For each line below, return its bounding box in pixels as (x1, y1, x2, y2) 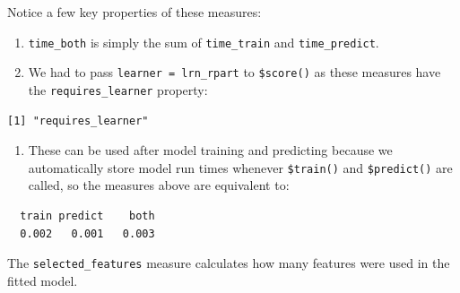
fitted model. (7, 271, 78, 289)
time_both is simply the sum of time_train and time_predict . (28, 32, 379, 51)
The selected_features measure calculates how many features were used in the (7, 254, 450, 272)
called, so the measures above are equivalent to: (28, 176, 290, 194)
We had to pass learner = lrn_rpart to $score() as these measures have (28, 63, 441, 82)
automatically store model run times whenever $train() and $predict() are (28, 158, 453, 177)
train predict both (20, 210, 155, 222)
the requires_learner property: (28, 80, 208, 99)
